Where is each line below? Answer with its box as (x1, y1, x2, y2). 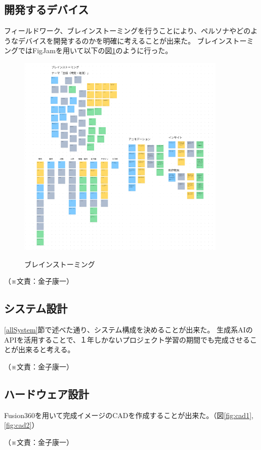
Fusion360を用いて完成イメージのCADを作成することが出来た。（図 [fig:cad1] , (4, 409, 253, 420)
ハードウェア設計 (4, 386, 89, 401)
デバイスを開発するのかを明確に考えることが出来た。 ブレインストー (18, 35, 247, 46)
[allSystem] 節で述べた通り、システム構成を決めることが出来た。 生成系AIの (4, 324, 253, 335)
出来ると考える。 (18, 344, 75, 355)
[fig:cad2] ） (4, 420, 39, 430)
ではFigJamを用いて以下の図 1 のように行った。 (18, 45, 172, 56)
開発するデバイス (4, 2, 89, 17)
